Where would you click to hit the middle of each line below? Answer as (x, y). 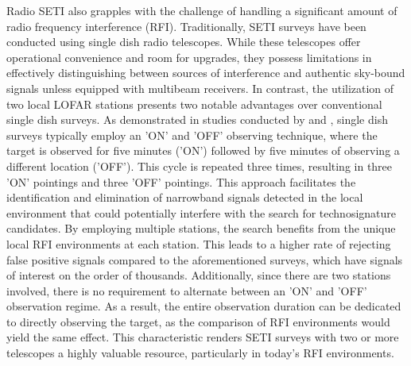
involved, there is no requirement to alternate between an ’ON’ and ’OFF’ (187, 290)
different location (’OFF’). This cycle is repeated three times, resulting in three (200, 166)
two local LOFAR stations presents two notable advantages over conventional (194, 104)
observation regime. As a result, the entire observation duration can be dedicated (204, 306)
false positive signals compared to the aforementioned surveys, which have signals (205, 259)
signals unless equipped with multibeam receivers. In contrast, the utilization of (200, 88)
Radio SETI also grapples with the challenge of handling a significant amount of (202, 10)
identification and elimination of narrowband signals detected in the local (185, 197)
